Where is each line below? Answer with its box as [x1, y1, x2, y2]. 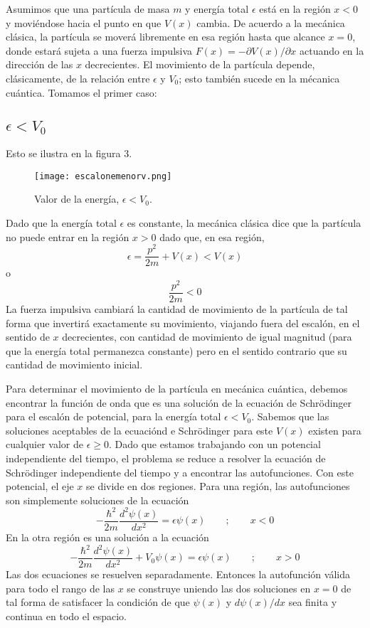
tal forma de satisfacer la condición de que [6, 595, 190, 610]
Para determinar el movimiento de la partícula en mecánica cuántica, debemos [6, 381, 348, 396]
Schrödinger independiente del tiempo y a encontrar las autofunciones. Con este [6, 464, 354, 479]
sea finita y [288, 595, 337, 610]
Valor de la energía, [34, 191, 120, 206]
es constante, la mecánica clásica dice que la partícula [127, 215, 361, 230]
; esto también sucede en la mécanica [179, 70, 340, 85]
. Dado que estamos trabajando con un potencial [108, 437, 321, 452]
